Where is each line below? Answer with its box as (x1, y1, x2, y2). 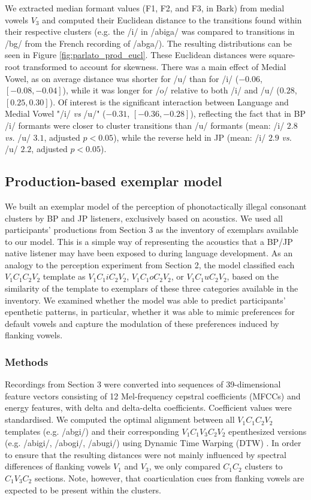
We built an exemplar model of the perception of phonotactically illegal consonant (5, 199, 307, 212)
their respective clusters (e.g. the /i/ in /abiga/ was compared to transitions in (5, 25, 295, 38)
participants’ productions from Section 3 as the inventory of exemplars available (5, 223, 298, 236)
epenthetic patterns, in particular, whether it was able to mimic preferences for (5, 305, 295, 318)
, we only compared (149, 460, 221, 472)
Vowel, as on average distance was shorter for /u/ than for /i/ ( (5, 72, 239, 84)
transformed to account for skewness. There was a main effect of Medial (22, 60, 286, 72)
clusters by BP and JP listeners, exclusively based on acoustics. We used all (5, 211, 283, 224)
